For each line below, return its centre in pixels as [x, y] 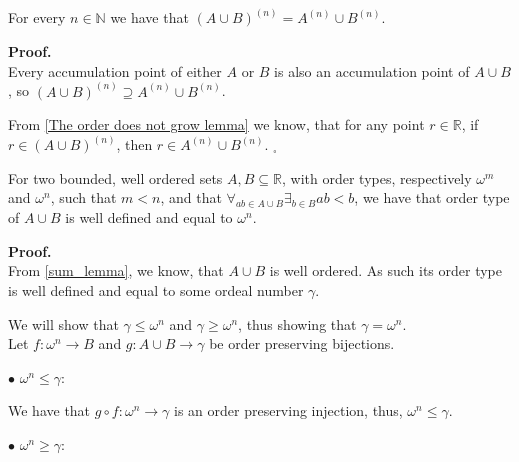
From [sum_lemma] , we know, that [116, 270]
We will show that [63, 323]
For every [37, 17]
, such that [83, 197]
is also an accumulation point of [372, 70]
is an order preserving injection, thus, [288, 410]
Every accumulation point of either [115, 70]
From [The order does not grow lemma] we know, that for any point [216, 124]
